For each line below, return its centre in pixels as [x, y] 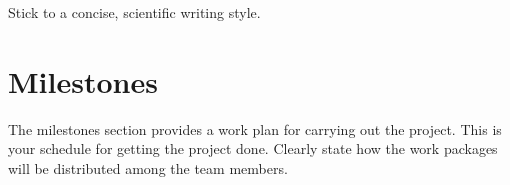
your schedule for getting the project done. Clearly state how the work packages [253, 148]
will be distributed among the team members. [148, 167]
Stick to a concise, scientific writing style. [134, 12]
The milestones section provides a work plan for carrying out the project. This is [255, 128]
